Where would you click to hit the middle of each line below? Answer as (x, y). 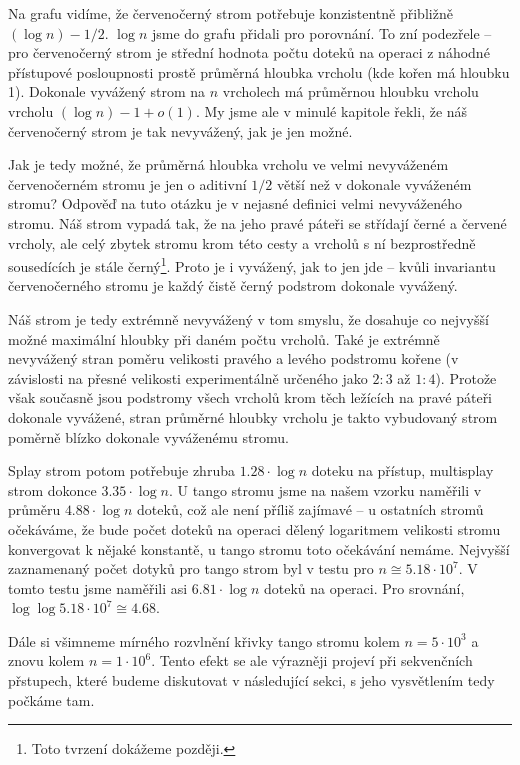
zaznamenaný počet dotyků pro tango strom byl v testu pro (191, 568)
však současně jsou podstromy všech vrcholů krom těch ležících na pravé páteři (250, 397)
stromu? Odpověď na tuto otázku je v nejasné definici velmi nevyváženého (235, 203)
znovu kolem (46, 660)
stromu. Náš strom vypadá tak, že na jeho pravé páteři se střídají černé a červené (257, 222)
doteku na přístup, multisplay (402, 470)
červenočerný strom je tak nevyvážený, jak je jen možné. (180, 130)
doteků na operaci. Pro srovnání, (364, 587)
